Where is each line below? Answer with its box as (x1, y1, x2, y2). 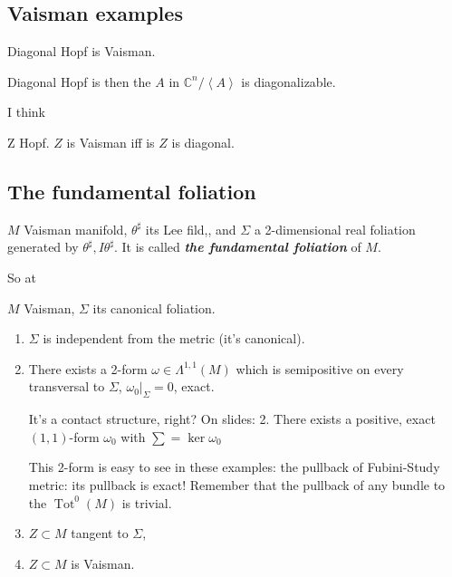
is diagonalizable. (241, 72, 336, 91)
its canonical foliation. (92, 298, 216, 317)
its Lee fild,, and (145, 219, 236, 238)
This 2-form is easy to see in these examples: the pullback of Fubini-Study (28, 457, 440, 476)
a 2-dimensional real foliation (254, 219, 416, 238)
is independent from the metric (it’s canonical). (43, 329, 305, 348)
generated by (7, 237, 79, 256)
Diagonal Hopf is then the (7, 72, 151, 91)
